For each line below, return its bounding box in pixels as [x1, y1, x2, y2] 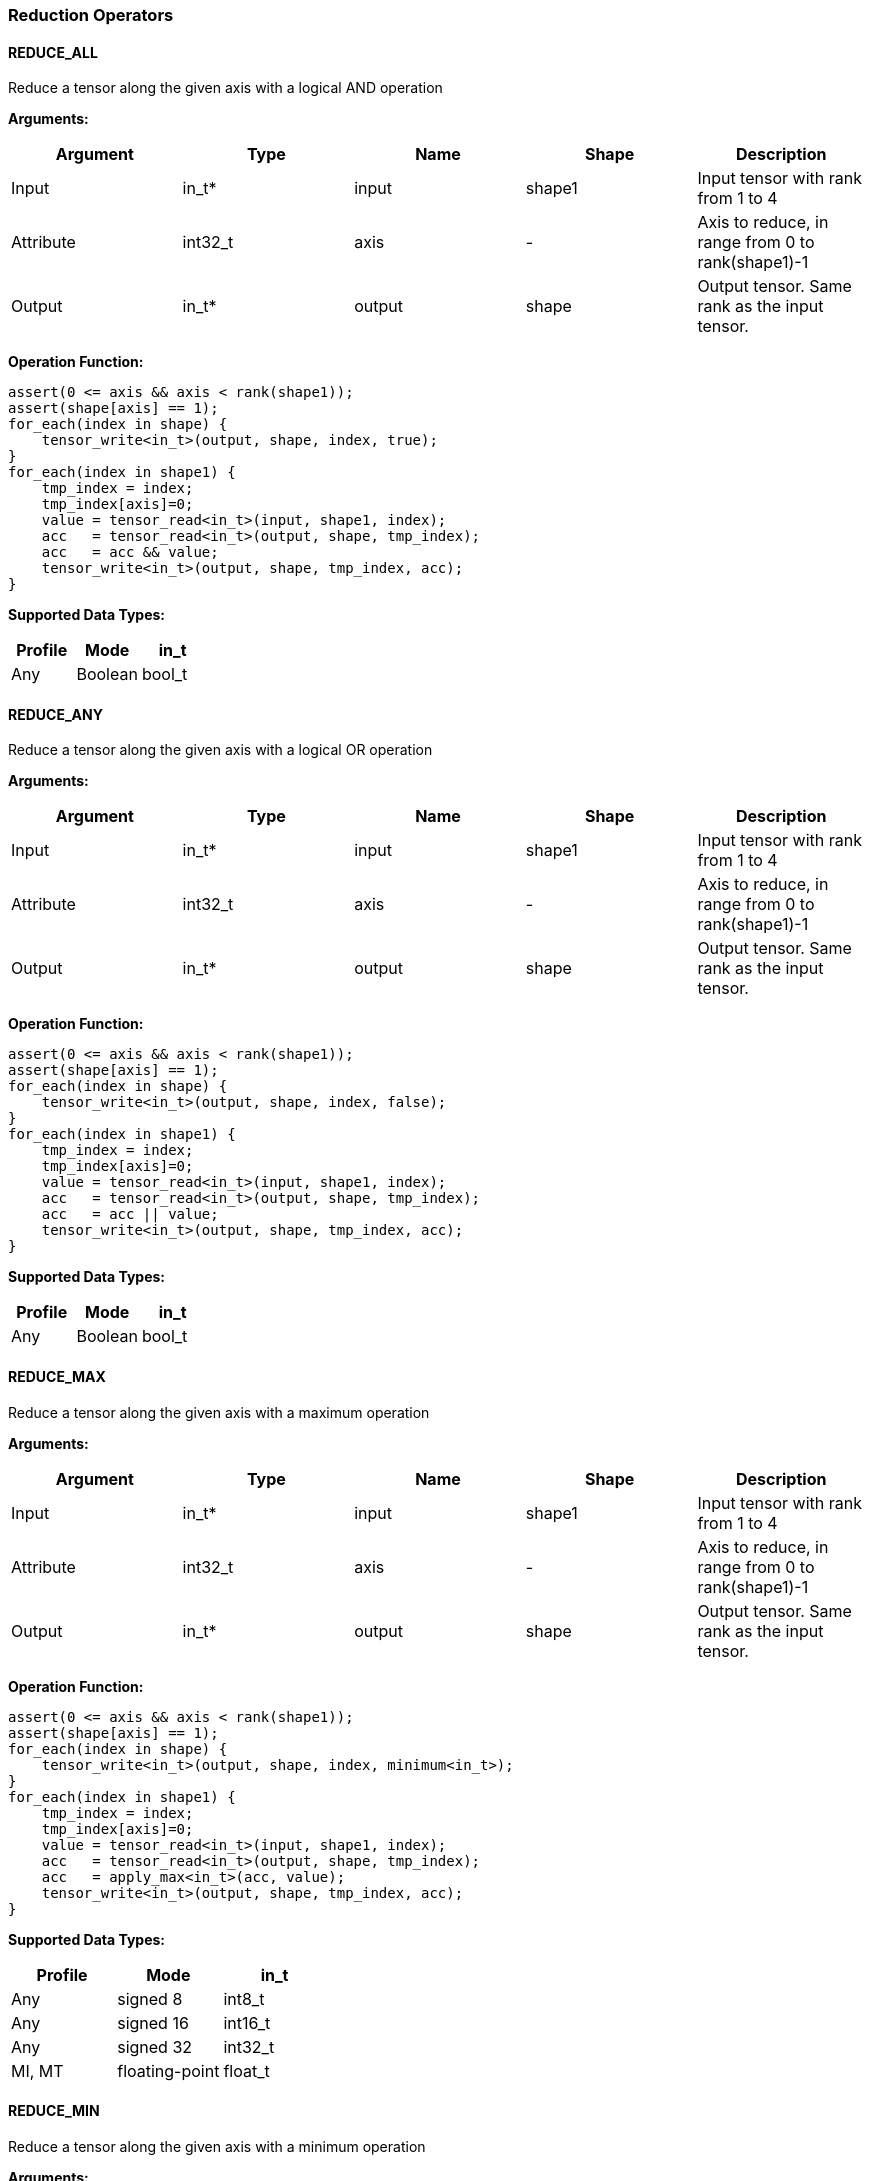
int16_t [223, 2012, 271, 2033]
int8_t [223, 1988, 265, 2009]
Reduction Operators [8, 5, 174, 25]
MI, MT [11, 2060, 64, 2081]
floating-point [117, 2060, 220, 2081]
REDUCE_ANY [8, 705, 103, 723]
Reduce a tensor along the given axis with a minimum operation [8, 2137, 426, 2155]
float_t [223, 2060, 270, 2081]
